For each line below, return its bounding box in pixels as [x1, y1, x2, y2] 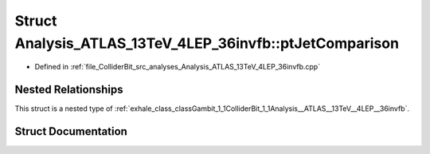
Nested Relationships [14, 83, 123, 97]
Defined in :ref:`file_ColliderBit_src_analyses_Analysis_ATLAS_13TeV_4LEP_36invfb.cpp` [34, 62, 321, 72]
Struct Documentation [14, 124, 127, 139]
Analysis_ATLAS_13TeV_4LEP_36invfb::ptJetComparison [14, 34, 400, 52]
